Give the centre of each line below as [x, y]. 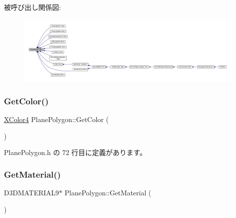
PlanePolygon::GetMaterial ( [108, 193]
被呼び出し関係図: [32, 7]
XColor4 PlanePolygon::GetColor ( [56, 119]
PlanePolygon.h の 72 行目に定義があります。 [75, 152]
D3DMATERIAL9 [31, 193]
